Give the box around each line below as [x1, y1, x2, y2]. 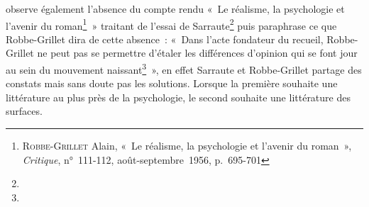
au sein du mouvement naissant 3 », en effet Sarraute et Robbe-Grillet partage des [6, 60, 362, 77]
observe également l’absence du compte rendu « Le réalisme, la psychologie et [6, 1, 345, 16]
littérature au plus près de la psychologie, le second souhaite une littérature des [6, 89, 351, 104]
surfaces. [6, 103, 43, 118]
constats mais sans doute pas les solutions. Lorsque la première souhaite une [6, 76, 338, 91]
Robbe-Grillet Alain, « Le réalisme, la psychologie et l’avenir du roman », [22, 138, 352, 153]
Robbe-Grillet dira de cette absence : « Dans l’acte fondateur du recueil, [6, 31, 324, 46]
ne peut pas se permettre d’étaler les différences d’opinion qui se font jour [37, 45, 358, 60]
